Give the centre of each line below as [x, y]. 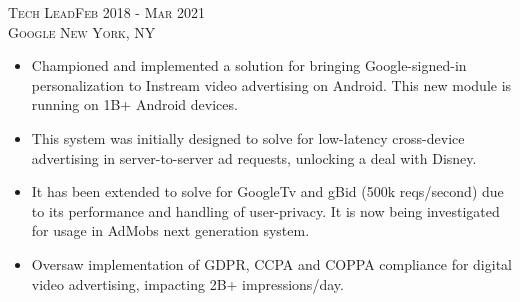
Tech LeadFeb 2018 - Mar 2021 [107, 12]
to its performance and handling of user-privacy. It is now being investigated [265, 210]
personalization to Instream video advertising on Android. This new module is [271, 84]
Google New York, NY [82, 31]
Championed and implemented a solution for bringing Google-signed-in [249, 65]
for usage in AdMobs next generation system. [170, 230]
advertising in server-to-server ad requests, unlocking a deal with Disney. [254, 157]
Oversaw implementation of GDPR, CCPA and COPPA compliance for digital [271, 263]
